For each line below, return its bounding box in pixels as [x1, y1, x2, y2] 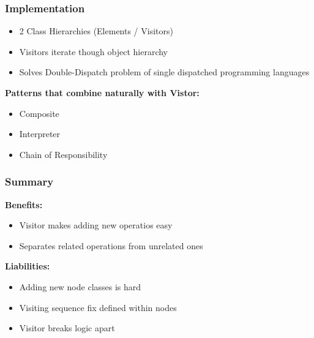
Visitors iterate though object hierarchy [19, 45, 168, 58]
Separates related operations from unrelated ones [19, 239, 203, 252]
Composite [19, 107, 59, 119]
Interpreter [19, 127, 61, 140]
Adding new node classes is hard [19, 280, 141, 293]
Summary [5, 174, 54, 189]
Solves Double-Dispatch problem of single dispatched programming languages [19, 66, 310, 78]
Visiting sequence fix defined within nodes [19, 301, 177, 314]
